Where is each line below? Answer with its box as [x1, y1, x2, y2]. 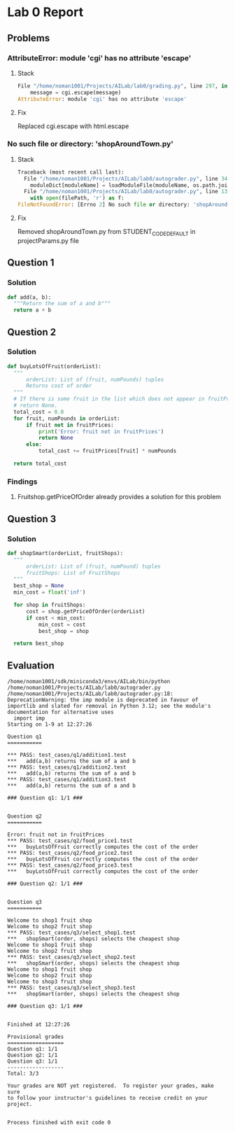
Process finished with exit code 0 [7, 1119, 111, 1126]
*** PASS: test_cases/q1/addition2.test [7, 764, 127, 771]
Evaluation [7, 659, 55, 671]
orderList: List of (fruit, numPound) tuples [25, 563, 161, 570]
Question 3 [7, 512, 57, 525]
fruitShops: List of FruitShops [25, 569, 120, 576]
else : [25, 441, 42, 448]
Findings [7, 477, 38, 487]
